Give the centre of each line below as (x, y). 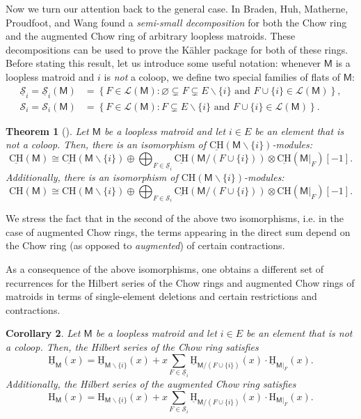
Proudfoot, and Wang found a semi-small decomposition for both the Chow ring (176, 22)
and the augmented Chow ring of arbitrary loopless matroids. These (151, 36)
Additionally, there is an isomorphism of (92, 177)
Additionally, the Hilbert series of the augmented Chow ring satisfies (151, 384)
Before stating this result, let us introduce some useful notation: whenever (163, 63)
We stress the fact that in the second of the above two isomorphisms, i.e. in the (175, 218)
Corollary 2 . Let (43, 333)
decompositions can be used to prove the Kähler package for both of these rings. (177, 49)
